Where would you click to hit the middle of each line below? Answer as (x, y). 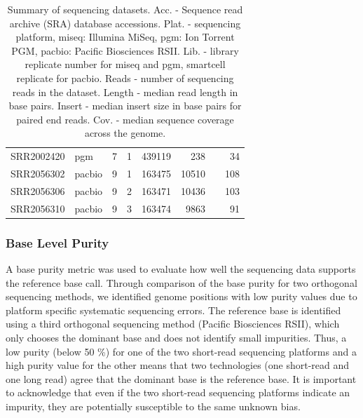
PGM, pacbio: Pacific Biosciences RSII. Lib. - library (125, 50)
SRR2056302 (38, 174)
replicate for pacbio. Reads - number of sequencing (125, 77)
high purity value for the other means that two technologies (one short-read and (178, 365)
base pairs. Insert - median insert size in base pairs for (125, 106)
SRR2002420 (38, 156)
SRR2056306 (38, 190)
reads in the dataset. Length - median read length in (125, 92)
